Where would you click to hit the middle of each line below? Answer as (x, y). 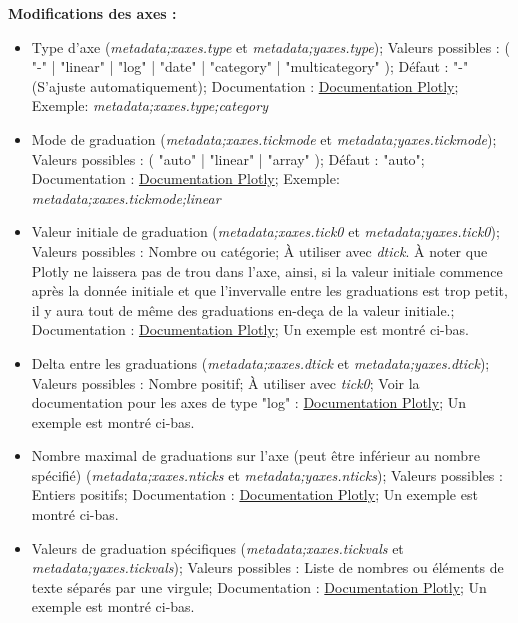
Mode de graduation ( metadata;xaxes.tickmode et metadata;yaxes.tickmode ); (264, 138)
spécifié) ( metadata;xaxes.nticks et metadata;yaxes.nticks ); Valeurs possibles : (267, 474)
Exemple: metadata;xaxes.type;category (149, 105)
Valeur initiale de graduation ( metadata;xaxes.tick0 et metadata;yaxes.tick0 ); (265, 231)
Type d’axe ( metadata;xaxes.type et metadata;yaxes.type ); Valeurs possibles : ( (270, 46)
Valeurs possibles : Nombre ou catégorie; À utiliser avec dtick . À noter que (259, 250)
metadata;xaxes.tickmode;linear (126, 197)
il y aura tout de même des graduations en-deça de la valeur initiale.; (243, 309)
